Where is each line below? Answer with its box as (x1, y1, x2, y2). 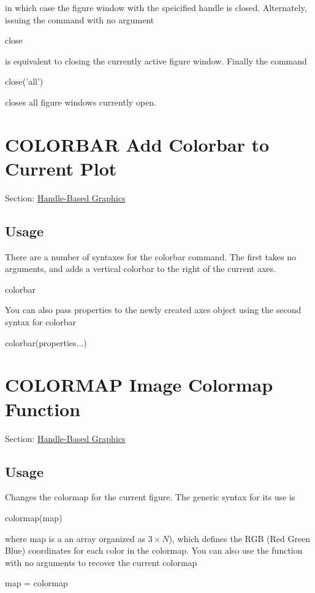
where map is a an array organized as (5, 532, 145, 545)
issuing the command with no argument (5, 13, 154, 26)
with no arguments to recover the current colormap (5, 556, 197, 568)
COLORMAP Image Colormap (5, 372, 273, 397)
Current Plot (5, 155, 117, 180)
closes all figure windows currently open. (5, 95, 156, 108)
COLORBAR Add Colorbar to (5, 131, 270, 157)
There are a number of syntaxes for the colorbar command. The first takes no (5, 250, 297, 263)
